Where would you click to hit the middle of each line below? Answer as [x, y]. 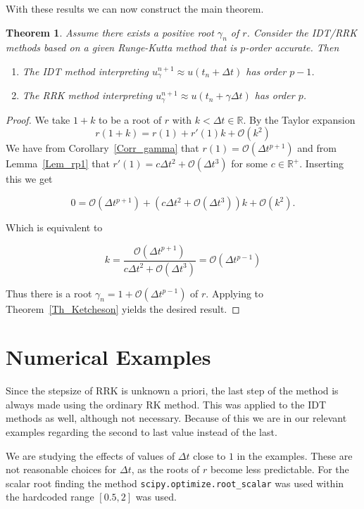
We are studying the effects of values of [90, 455]
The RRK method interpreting [87, 95]
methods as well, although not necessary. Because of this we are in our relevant [176, 418]
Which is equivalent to [54, 227]
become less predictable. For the [280, 469]
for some [250, 163]
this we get [29, 179]
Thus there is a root [49, 293]
